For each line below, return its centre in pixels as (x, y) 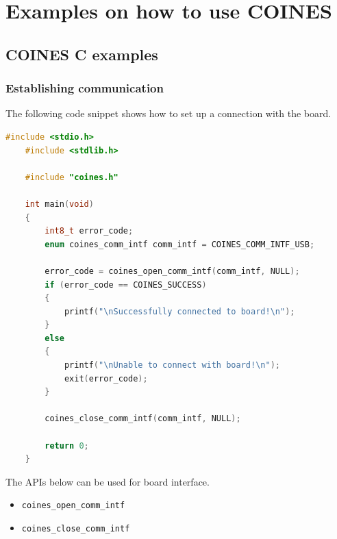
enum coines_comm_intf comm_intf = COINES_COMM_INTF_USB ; (180, 244)
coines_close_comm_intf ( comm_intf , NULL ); (143, 419)
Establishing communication (85, 88)
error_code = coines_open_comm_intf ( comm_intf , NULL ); (172, 271)
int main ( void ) (59, 204)
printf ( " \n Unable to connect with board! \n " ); (172, 365)
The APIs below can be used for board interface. (108, 481)
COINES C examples (82, 54)
